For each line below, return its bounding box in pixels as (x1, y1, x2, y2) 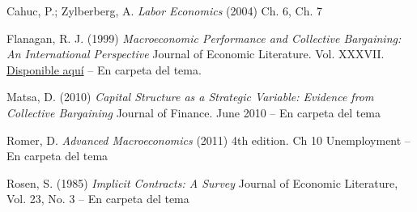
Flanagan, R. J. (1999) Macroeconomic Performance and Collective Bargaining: (6, 29, 402, 46)
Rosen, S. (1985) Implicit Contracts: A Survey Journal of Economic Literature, (6, 174, 398, 191)
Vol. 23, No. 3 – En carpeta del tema (6, 190, 189, 207)
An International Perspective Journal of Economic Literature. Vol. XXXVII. (6, 45, 385, 62)
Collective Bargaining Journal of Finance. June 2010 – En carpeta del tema (6, 104, 381, 121)
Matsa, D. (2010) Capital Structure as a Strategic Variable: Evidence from (6, 88, 374, 105)
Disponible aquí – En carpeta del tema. (6, 61, 202, 78)
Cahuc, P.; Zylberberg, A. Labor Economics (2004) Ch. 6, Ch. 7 (6, 2, 323, 19)
